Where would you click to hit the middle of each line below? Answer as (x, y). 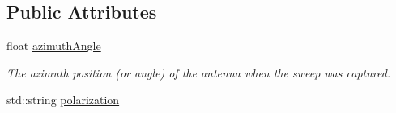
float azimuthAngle (54, 46)
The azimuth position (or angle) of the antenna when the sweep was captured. (199, 72)
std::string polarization (63, 100)
